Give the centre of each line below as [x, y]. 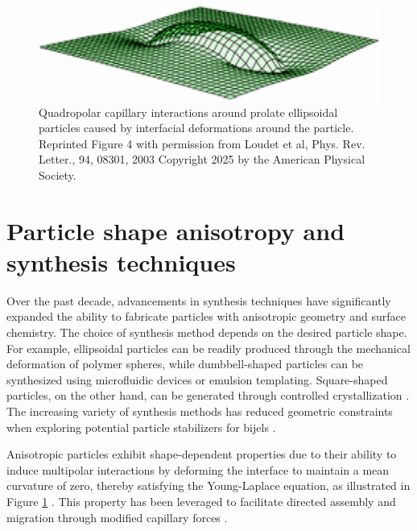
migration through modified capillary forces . [117, 517]
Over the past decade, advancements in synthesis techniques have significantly [199, 300]
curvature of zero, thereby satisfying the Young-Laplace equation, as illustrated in [208, 485]
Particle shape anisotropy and [176, 230]
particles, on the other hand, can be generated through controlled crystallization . [208, 395]
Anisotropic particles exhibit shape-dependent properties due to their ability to [202, 454]
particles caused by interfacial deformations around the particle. [196, 128]
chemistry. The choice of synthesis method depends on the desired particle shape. [207, 332]
